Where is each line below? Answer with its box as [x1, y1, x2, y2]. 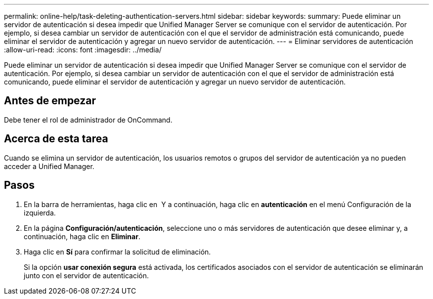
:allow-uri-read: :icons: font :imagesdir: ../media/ [4, 45, 162, 54]
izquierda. [24, 208, 56, 217]
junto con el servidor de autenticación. [24, 271, 149, 280]
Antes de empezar [4, 94, 96, 107]
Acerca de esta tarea [4, 132, 108, 145]
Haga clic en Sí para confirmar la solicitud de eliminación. [24, 247, 211, 256]
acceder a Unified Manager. [4, 162, 94, 171]
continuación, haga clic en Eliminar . [24, 232, 140, 241]
